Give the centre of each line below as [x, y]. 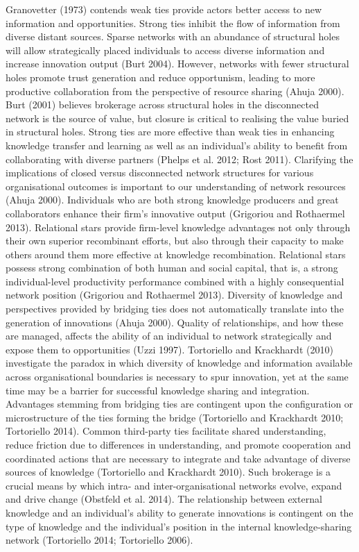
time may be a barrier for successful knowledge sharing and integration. [158, 390]
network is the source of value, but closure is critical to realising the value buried [177, 118]
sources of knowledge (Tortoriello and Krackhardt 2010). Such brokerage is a [168, 472]
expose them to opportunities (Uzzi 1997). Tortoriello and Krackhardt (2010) [169, 349]
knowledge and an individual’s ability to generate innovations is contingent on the [179, 512]
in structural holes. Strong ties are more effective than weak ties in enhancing [170, 132]
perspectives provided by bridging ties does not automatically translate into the [175, 309]
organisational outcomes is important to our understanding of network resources [176, 186]
